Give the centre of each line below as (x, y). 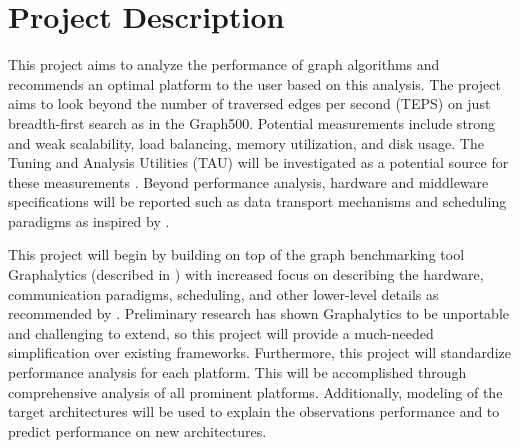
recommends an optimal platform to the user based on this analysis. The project (254, 83)
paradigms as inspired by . (89, 220)
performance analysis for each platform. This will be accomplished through (237, 372)
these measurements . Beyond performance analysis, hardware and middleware (248, 181)
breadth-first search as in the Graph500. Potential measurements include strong (252, 122)
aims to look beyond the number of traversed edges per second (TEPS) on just (249, 103)
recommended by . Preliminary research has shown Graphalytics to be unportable (259, 313)
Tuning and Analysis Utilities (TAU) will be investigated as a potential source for (258, 162)
